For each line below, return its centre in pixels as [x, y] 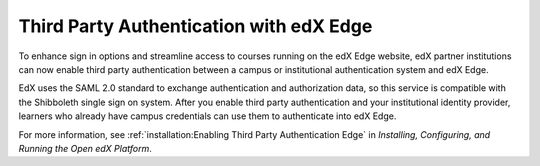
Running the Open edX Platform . [85, 148]
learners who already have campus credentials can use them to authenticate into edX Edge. [207, 116]
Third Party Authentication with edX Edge [195, 26]
